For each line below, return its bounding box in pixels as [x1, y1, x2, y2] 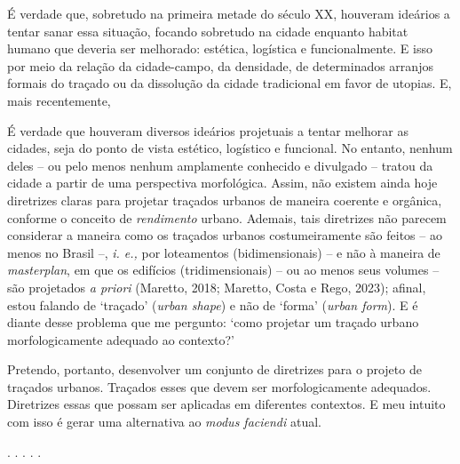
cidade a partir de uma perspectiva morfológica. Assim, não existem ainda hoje [7, 173, 438, 192]
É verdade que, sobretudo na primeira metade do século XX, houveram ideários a [7, 4, 450, 22]
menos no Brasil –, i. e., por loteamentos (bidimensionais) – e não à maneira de [7, 243, 440, 261]
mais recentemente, [7, 91, 111, 109]
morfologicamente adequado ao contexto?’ [7, 330, 234, 348]
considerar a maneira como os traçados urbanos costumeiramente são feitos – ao [7, 226, 442, 244]
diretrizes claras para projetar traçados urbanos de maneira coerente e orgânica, [7, 190, 442, 209]
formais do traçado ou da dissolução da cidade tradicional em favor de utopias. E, [7, 74, 452, 92]
